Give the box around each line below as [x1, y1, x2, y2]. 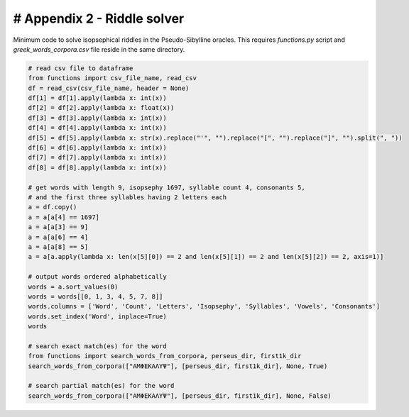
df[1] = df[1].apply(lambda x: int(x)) [28, 94, 167, 102]
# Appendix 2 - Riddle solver [13, 11, 185, 26]
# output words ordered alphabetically [28, 273, 167, 281]
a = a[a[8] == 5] [28, 243, 89, 251]
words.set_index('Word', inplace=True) [28, 312, 167, 321]
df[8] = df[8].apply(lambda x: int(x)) [28, 163, 167, 172]
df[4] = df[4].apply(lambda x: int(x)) [28, 124, 167, 132]
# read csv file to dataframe [28, 64, 133, 72]
